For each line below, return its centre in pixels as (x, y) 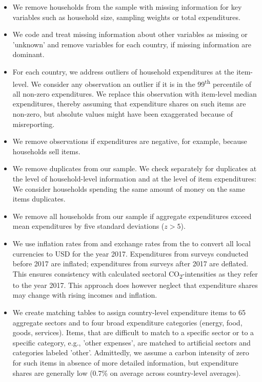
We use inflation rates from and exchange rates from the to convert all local (132, 243)
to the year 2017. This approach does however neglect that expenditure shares (135, 285)
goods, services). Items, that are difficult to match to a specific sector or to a (133, 332)
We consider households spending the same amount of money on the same (129, 188)
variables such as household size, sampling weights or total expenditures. (126, 17)
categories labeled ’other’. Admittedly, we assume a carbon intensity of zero (131, 352)
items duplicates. (39, 199)
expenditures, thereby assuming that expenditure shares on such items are (129, 104)
